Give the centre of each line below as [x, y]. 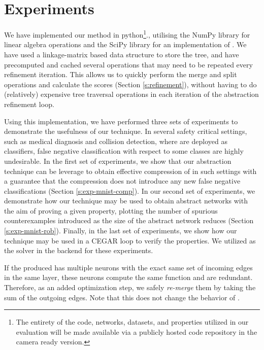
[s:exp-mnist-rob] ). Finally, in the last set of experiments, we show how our [121, 231]
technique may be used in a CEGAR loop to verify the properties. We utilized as [130, 240]
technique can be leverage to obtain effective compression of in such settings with [130, 171]
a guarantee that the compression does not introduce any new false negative [122, 181]
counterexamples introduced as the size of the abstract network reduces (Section [129, 220]
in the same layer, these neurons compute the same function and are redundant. [128, 277]
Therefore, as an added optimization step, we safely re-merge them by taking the [130, 287]
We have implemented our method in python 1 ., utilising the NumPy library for [127, 34]
